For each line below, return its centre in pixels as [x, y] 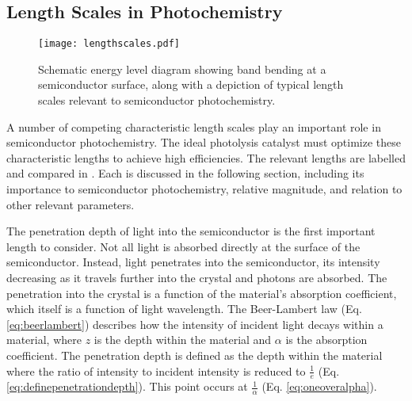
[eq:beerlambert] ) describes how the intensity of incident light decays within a [195, 324]
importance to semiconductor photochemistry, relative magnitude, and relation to [204, 189]
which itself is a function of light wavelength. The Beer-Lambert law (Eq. [184, 309]
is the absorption [326, 340]
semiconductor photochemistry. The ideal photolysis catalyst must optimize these [204, 142]
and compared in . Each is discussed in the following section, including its [185, 173]
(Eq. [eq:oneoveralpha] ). [319, 386]
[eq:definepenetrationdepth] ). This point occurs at [127, 386]
